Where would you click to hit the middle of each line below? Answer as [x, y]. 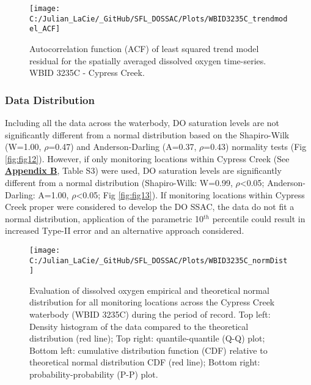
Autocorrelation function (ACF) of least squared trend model [144, 48]
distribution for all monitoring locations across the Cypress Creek [152, 302]
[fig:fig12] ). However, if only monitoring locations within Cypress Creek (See [147, 158]
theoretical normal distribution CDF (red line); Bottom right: [145, 362]
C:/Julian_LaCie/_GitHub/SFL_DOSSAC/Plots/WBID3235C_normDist [159, 260]
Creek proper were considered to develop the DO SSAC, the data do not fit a [150, 207]
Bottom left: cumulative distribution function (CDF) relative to [148, 350]
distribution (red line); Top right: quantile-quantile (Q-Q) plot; [147, 338]
